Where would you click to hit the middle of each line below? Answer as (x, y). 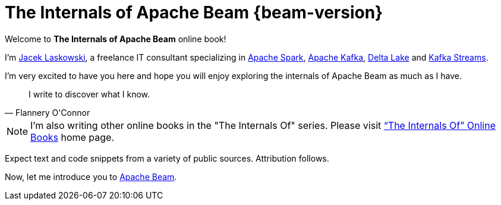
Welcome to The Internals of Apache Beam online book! (116, 39)
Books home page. (73, 137)
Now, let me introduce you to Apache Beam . (91, 176)
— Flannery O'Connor (48, 112)
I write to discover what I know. (89, 94)
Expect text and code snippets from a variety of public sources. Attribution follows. (167, 158)
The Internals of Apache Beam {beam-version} (194, 12)
